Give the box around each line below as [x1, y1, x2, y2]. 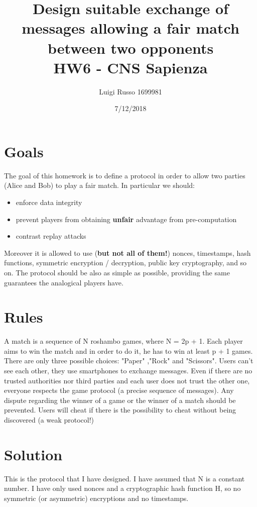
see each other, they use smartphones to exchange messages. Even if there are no [4, 365, 252, 376]
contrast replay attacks [16, 231, 86, 241]
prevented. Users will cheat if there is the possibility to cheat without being [4, 404, 236, 415]
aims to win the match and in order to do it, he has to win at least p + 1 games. [4, 345, 253, 356]
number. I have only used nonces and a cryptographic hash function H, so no [4, 483, 241, 493]
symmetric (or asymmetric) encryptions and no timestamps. [4, 492, 189, 503]
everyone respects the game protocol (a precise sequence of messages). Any [4, 385, 234, 395]
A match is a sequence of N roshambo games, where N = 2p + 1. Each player [4, 336, 243, 346]
